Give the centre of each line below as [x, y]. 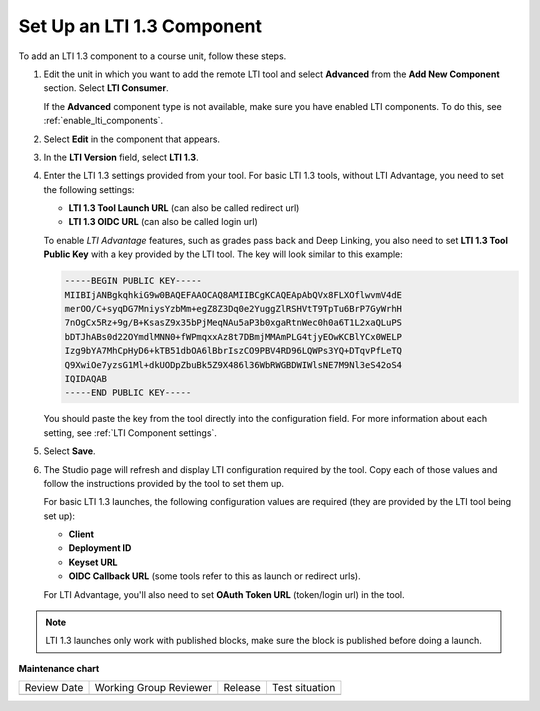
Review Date [54, 688]
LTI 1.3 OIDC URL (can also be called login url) [163, 222]
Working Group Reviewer [153, 688]
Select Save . [69, 451]
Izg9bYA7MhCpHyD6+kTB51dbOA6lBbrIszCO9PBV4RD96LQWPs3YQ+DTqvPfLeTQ [233, 351]
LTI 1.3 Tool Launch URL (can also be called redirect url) [184, 208]
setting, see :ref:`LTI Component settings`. [130, 432]
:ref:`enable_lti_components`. [103, 121]
